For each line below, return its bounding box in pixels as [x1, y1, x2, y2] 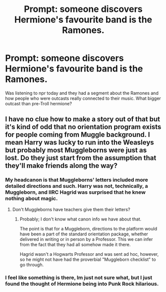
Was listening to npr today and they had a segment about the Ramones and [5, 90, 159, 96]
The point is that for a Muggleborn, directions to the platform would [19, 225, 158, 231]
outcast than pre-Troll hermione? [5, 100, 72, 106]
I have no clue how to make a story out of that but [5, 115, 160, 124]
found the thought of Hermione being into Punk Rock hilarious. [5, 280, 159, 287]
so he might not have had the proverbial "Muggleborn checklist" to [19, 256, 156, 262]
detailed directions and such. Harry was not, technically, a [5, 183, 148, 190]
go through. [19, 262, 44, 268]
